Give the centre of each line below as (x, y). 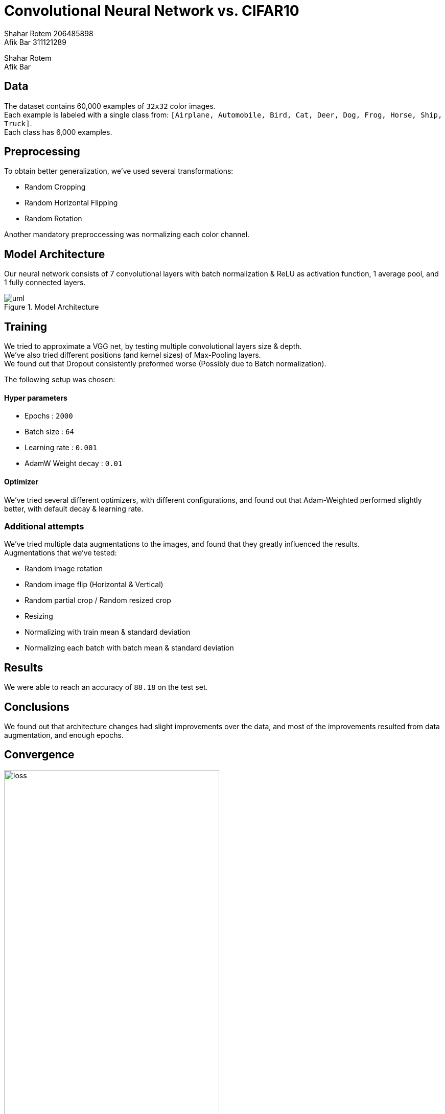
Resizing (39, 616)
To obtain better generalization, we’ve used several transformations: (119, 171)
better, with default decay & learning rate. (74, 508)
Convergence (39, 755)
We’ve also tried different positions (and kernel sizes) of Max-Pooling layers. (133, 355)
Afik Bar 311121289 (35, 42)
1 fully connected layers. (45, 283)
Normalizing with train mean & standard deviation (108, 632)
